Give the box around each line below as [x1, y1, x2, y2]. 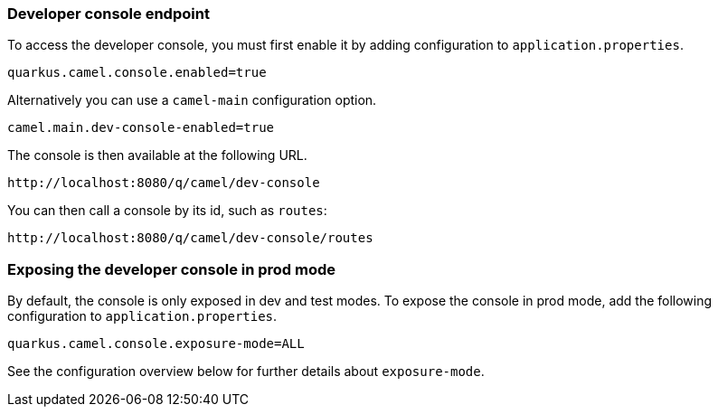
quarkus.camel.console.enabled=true [7, 65, 267, 80]
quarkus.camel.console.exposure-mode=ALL [7, 336, 305, 352]
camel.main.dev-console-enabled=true [7, 120, 275, 136]
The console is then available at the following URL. [7, 147, 307, 164]
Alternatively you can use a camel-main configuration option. [7, 92, 377, 108]
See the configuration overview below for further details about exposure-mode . [7, 363, 485, 380]
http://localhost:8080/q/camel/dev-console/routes [7, 231, 373, 246]
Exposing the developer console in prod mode [7, 259, 336, 278]
